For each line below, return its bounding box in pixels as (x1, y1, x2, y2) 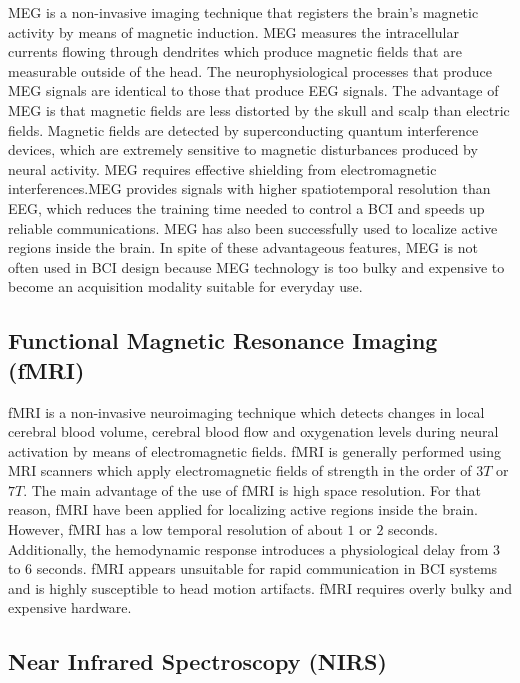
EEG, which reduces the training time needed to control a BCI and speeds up (8, 197, 485, 218)
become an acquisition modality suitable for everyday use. (8, 276, 363, 297)
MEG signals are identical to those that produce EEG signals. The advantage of (8, 80, 499, 101)
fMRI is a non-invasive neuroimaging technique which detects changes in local (8, 401, 485, 422)
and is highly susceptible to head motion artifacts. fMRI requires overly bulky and (8, 577, 512, 598)
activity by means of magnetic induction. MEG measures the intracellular (8, 21, 459, 42)
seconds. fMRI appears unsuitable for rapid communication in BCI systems (36, 558, 498, 579)
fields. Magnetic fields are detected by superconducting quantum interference (8, 119, 479, 140)
